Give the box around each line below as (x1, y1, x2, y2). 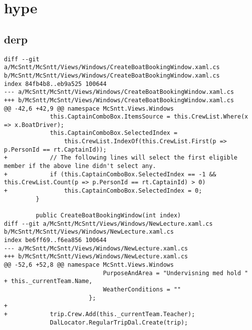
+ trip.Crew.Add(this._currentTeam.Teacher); (4, 310, 195, 318)
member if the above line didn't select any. (4, 163, 156, 170)
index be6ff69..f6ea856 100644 (4, 237, 107, 244)
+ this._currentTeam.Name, (4, 278, 92, 285)
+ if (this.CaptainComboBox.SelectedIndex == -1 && (4, 170, 216, 178)
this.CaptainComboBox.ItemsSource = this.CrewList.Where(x (50, 113, 248, 121)
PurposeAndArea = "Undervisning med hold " (103, 269, 248, 277)
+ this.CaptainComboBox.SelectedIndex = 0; (4, 187, 202, 195)
